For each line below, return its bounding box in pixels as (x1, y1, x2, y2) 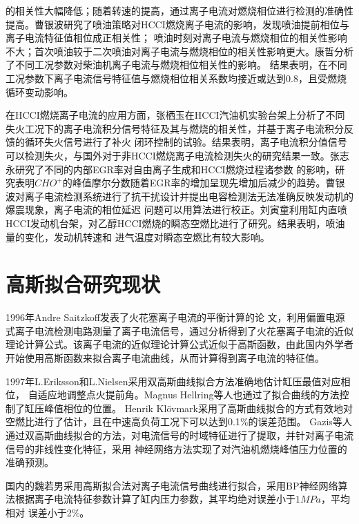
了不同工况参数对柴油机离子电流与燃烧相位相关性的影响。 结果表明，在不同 (6, 57, 347, 72)
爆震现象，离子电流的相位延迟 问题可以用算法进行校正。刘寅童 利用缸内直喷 (6, 202, 347, 217)
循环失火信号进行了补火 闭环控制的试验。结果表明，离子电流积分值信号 (24, 135, 347, 149)
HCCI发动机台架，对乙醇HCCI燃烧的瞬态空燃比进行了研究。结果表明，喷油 (6, 215, 345, 230)
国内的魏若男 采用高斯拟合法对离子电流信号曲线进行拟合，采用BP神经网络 (6, 478, 338, 492)
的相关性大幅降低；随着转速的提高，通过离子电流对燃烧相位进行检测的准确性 (6, 3, 353, 17)
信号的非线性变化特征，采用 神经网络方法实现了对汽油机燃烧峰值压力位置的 (6, 441, 347, 456)
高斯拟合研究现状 (6, 270, 161, 298)
